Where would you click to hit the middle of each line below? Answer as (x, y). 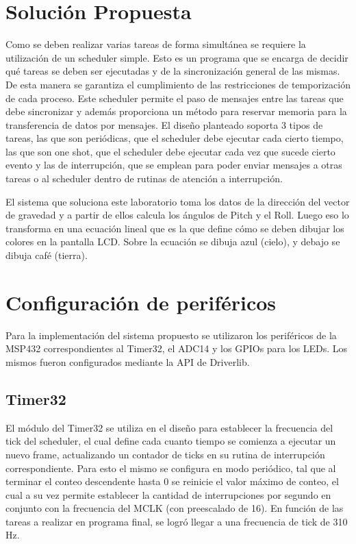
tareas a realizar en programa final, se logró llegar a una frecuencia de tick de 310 (177, 521)
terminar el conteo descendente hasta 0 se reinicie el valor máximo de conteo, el (172, 481)
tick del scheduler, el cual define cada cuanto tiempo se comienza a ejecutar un (171, 441)
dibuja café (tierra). (47, 255)
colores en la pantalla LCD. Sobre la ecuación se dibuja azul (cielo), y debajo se (173, 242)
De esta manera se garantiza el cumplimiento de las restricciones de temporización (178, 84)
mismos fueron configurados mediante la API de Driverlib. (128, 361)
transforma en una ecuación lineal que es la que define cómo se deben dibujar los (175, 228)
